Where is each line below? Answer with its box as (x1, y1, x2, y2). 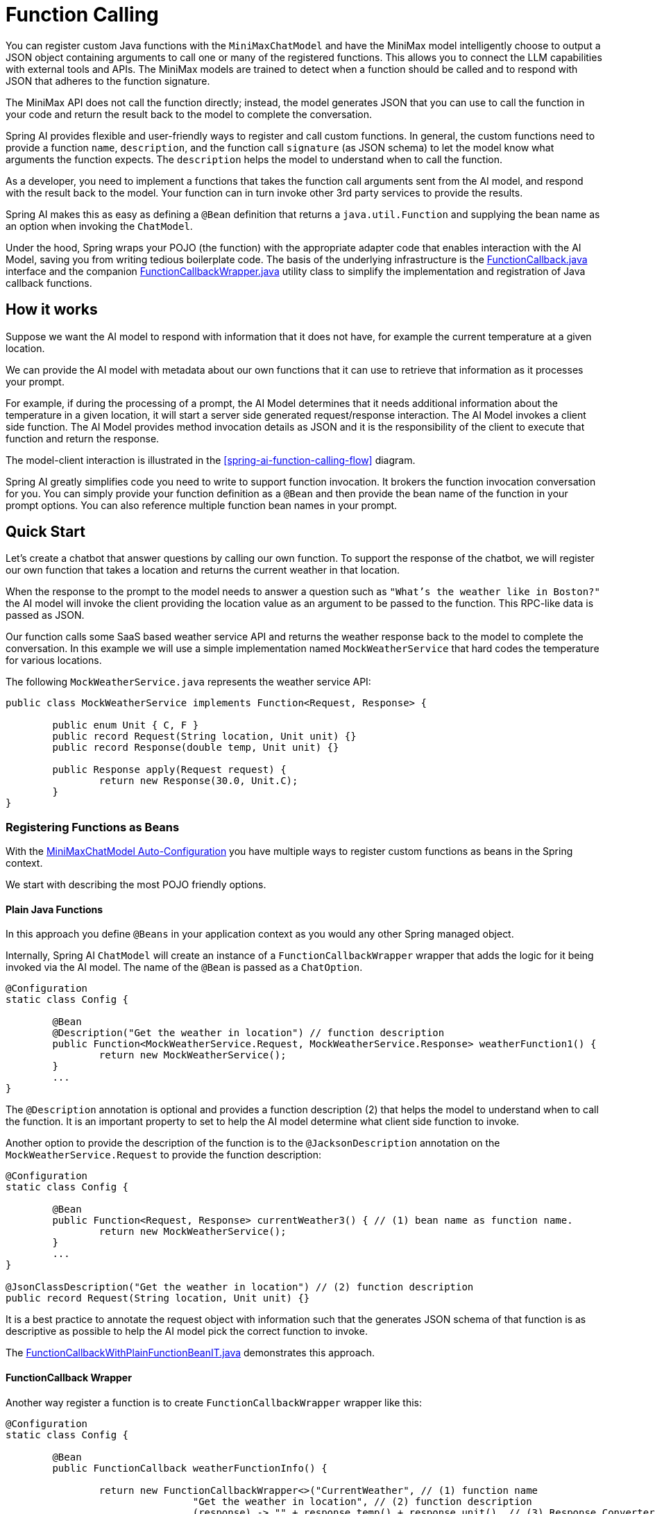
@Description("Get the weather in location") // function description (52, 1027, 445, 1039)
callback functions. (6, 276, 92, 289)
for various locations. (6, 654, 102, 667)
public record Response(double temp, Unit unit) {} (52, 742, 339, 754)
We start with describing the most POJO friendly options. (6, 879, 266, 891)
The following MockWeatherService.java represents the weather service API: (6, 676, 371, 688)
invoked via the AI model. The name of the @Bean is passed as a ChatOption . (6, 961, 363, 974)
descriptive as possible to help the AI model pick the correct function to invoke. (6, 1325, 368, 1338)
